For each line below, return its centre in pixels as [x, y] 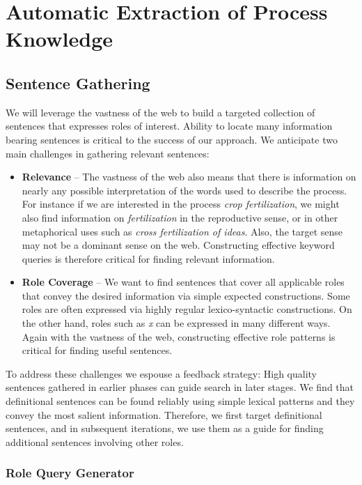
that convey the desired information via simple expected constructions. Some [186, 295]
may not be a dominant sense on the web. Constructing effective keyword [178, 245]
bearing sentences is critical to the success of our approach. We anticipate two [172, 139]
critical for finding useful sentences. [97, 350]
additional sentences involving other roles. [95, 441]
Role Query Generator [70, 473]
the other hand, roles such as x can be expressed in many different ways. [176, 323]
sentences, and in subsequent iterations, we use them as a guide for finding [165, 428]
